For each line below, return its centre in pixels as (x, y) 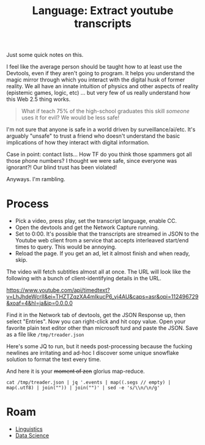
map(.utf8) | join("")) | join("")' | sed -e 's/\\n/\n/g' (83, 388)
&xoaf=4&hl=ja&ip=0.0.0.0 (39, 303)
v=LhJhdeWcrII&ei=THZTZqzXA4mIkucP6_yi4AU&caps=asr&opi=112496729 (102, 297)
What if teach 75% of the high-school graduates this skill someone (105, 111)
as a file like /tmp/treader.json (45, 335)
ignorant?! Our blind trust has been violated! (62, 167)
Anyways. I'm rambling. (36, 179)
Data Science (32, 436)
